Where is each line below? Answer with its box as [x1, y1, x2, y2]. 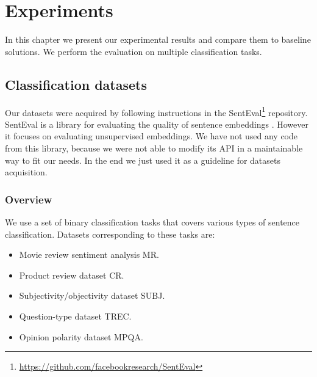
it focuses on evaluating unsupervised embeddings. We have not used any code [5, 130, 298, 142]
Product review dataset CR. [19, 268, 124, 281]
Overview [5, 191, 52, 207]
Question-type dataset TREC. [19, 309, 132, 322]
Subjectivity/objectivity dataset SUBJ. [19, 289, 165, 302]
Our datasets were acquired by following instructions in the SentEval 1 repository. [5, 104, 308, 119]
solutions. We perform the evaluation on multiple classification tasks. [5, 45, 262, 57]
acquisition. [5, 166, 48, 178]
